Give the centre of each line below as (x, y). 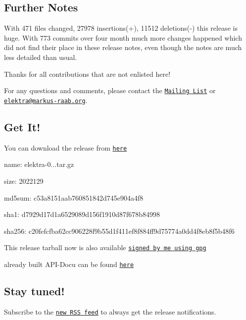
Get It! (22, 127)
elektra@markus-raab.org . (46, 100)
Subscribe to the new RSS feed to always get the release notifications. (110, 311)
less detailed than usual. (41, 57)
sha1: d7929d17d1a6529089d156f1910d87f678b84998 (82, 214)
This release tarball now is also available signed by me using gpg (105, 247)
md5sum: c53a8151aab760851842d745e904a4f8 (74, 197)
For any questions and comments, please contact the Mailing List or (110, 90)
